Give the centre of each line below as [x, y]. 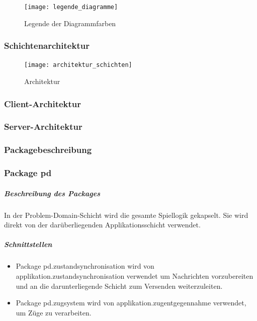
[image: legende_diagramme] [71, 7]
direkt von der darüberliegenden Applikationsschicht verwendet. [102, 225]
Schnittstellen [28, 244]
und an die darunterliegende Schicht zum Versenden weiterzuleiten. [119, 286]
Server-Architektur [43, 127]
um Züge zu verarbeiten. [54, 312]
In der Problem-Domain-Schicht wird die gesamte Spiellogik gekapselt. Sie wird [126, 215]
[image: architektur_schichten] [78, 65]
